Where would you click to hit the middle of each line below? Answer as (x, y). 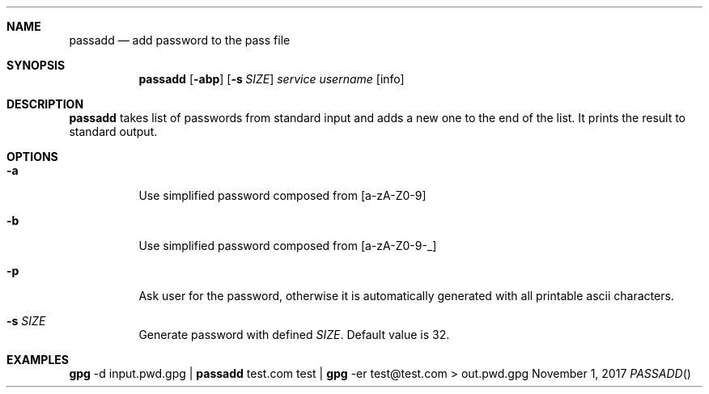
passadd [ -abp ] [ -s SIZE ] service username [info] (272, 79)
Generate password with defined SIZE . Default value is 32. (294, 335)
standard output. (113, 131)
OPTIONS (32, 157)
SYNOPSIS (36, 65)
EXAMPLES (38, 360)
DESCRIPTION (45, 104)
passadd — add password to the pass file (180, 40)
